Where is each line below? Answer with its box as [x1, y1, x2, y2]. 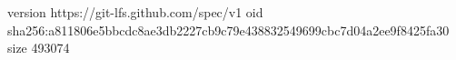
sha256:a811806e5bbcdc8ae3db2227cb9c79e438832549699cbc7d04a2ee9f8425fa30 [7, 20, 450, 39]
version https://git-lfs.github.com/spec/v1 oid [7, 3, 263, 21]
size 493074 [7, 38, 70, 57]
